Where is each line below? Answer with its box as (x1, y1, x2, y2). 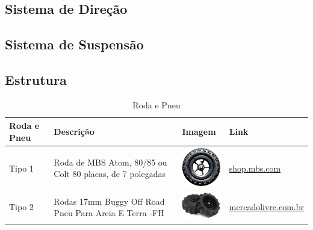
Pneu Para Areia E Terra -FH (54, 207, 164, 219)
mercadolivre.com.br (229, 200, 304, 213)
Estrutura (5, 70, 67, 89)
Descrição (54, 125, 95, 138)
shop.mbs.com (229, 161, 281, 174)
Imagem (182, 125, 216, 138)
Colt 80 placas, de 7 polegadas (54, 167, 166, 180)
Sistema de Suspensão (5, 35, 144, 54)
